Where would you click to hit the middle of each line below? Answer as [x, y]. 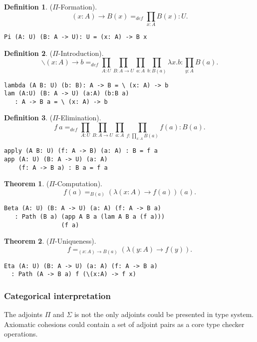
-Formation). [78, 6]
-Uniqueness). [76, 241]
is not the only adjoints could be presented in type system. [164, 314]
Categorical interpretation [57, 295]
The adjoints [23, 314]
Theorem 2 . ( [27, 241]
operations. [21, 334]
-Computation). [79, 183]
